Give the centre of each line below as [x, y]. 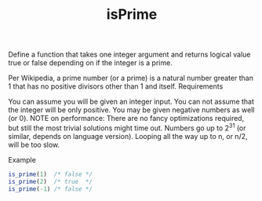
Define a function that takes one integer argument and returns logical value [129, 55]
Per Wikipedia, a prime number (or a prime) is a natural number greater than [131, 78]
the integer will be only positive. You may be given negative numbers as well [131, 110]
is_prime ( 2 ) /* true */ [50, 181]
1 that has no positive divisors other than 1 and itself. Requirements [116, 86]
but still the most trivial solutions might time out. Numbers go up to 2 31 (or [127, 127]
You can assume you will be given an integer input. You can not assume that [131, 102]
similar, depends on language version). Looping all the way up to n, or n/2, [128, 136]
